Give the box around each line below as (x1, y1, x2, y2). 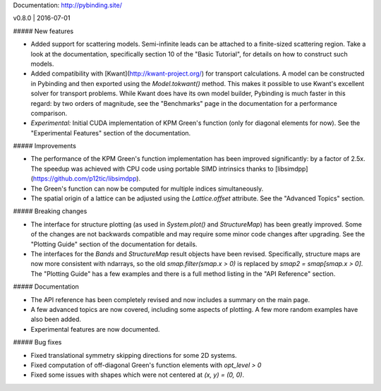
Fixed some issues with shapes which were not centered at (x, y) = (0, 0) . (30, 371, 245, 379)
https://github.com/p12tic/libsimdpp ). (32, 174, 141, 183)
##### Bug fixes (13, 338, 62, 347)
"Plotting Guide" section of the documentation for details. (30, 240, 198, 248)
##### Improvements (13, 142, 77, 150)
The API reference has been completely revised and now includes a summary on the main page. (30, 295, 310, 303)
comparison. (30, 109, 68, 117)
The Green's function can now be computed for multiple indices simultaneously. (30, 184, 264, 193)
